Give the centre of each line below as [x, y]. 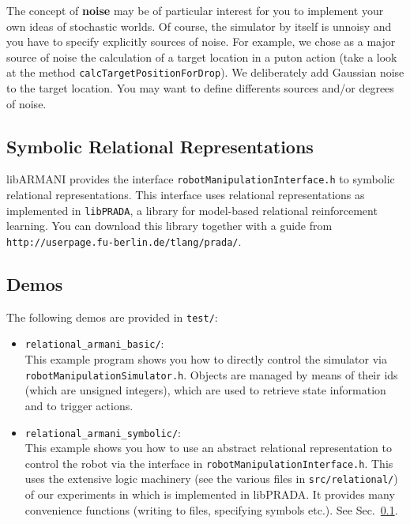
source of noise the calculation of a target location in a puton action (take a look [202, 57]
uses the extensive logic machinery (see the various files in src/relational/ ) [211, 479]
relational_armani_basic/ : [94, 343]
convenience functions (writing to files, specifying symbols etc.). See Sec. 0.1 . [211, 509]
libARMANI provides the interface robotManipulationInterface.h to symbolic [201, 179]
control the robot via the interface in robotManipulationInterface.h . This [209, 463]
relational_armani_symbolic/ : [103, 432]
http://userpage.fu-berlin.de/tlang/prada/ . [124, 241]
